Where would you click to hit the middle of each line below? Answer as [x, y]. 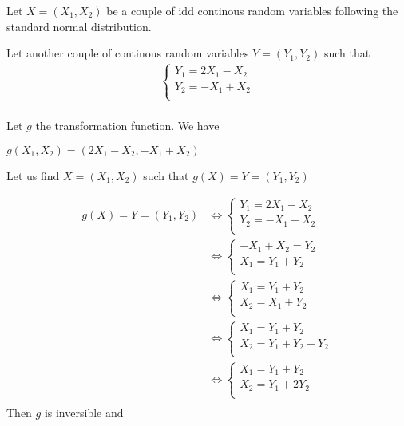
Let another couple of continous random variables [128, 53]
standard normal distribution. [79, 26]
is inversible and [84, 413]
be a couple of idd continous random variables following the [252, 10]
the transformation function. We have [127, 126]
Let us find [33, 175]
